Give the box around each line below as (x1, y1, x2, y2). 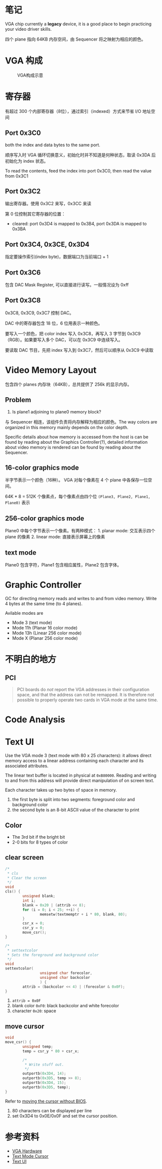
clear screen (5, 853, 44, 862)
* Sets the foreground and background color (7, 953, 99, 957)
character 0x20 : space (12, 1008, 56, 1014)
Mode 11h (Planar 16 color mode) (12, 625, 78, 630)
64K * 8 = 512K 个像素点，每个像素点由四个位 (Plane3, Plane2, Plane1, (5, 494, 151, 499)
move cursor (5, 1022, 45, 1030)
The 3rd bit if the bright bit (12, 834, 65, 840)
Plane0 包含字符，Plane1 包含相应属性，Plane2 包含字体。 (5, 562, 122, 568)
